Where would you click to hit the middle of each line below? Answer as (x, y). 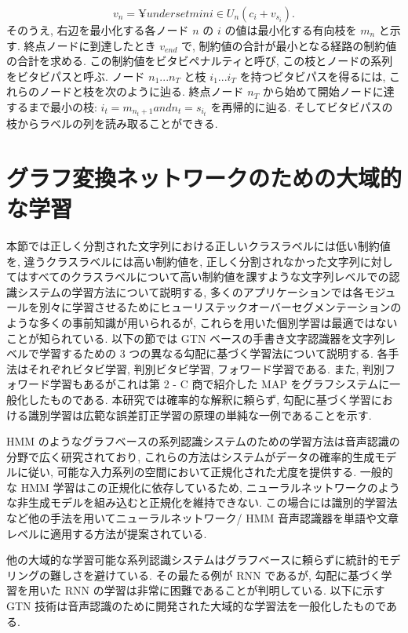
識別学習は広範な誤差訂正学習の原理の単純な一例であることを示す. (200, 415)
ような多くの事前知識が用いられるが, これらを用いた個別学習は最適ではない (202, 322)
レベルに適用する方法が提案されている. (107, 533)
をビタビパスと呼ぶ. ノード (76, 76)
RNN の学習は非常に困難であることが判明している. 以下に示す (225, 590)
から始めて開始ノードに (323, 91)
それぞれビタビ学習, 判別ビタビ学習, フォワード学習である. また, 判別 (206, 368)
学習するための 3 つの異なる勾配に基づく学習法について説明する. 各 (213, 353)
